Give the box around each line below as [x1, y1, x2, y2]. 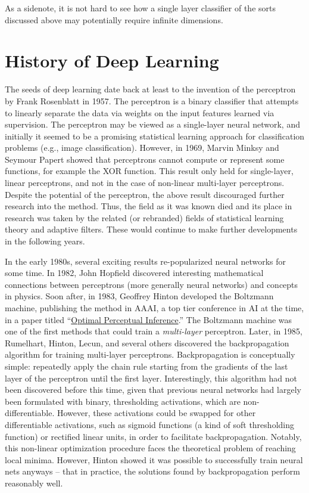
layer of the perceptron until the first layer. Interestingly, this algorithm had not [5, 371, 297, 384]
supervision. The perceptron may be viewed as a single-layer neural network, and [5, 118, 300, 131]
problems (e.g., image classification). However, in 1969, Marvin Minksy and [5, 141, 279, 154]
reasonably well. [5, 476, 63, 489]
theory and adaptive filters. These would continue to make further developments [5, 223, 298, 235]
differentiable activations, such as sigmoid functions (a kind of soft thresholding [5, 418, 294, 430]
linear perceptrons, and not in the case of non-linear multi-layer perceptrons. [5, 176, 285, 189]
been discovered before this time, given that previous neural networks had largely [5, 383, 301, 396]
